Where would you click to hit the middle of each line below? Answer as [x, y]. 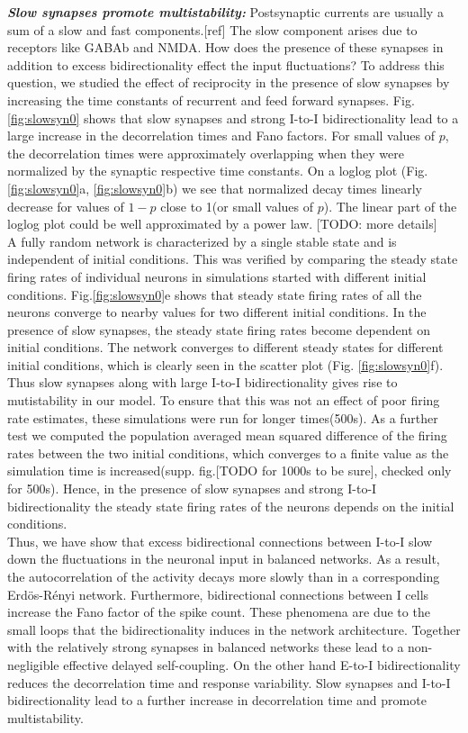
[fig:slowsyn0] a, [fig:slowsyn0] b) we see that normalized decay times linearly [215, 188]
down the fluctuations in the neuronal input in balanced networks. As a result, [224, 559]
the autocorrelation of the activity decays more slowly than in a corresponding [224, 576]
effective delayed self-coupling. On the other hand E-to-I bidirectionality [262, 664]
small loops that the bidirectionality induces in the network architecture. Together [234, 629]
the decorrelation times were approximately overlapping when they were [206, 153]
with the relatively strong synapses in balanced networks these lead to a [206, 647]
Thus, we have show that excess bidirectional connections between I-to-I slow [220, 541]
